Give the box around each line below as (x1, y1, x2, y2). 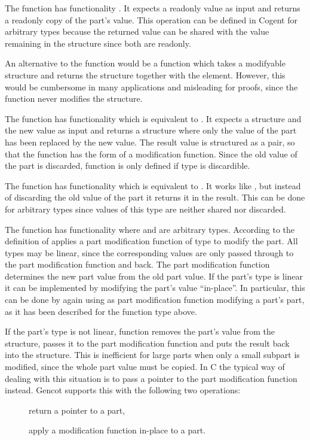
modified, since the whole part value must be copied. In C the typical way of (5, 360, 285, 373)
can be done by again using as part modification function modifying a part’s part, (5, 293, 305, 306)
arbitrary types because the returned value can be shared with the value (5, 25, 269, 38)
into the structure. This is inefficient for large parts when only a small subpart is (5, 348, 300, 361)
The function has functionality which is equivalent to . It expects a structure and (5, 112, 302, 125)
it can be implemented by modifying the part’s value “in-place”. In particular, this (5, 281, 305, 294)
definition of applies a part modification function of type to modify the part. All (5, 235, 298, 247)
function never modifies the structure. (5, 92, 143, 105)
